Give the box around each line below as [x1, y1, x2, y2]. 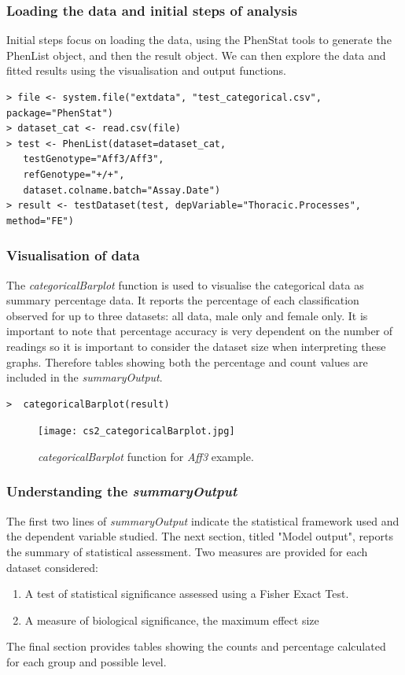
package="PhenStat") [6, 107, 114, 119]
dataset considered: [6, 559, 98, 575]
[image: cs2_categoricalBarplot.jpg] [38, 426, 235, 437]
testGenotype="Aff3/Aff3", [23, 153, 164, 165]
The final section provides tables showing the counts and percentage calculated [6, 638, 386, 655]
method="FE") [6, 215, 74, 227]
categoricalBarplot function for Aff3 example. [38, 448, 254, 464]
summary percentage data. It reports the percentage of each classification [6, 292, 359, 308]
